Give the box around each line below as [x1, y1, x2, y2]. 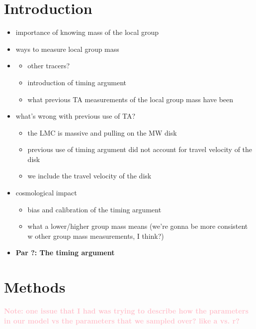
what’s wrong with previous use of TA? [15, 111, 136, 121]
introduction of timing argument [27, 77, 127, 87]
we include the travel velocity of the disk [27, 170, 152, 181]
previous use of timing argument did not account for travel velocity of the [27, 144, 253, 155]
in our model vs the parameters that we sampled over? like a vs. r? [4, 315, 240, 326]
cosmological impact [15, 187, 77, 198]
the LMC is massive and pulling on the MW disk [27, 127, 177, 138]
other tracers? [27, 60, 70, 71]
